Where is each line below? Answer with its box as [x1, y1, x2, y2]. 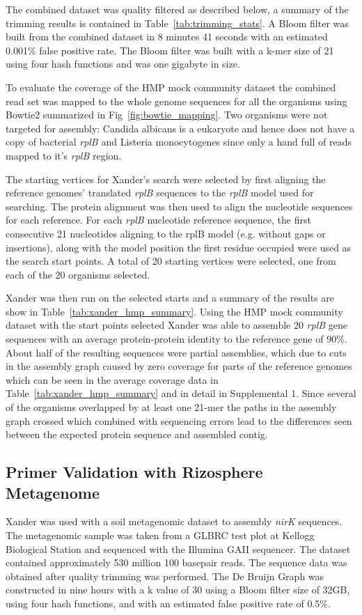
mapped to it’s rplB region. [6, 148, 122, 162]
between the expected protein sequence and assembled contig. [6, 427, 268, 442]
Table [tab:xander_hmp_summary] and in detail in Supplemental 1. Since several [6, 386, 356, 400]
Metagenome [6, 481, 100, 503]
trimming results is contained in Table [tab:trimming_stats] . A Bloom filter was [6, 15, 349, 30]
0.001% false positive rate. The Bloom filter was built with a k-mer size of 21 [6, 42, 334, 57]
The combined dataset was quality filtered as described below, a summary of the [6, 2, 349, 16]
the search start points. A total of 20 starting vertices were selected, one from [6, 254, 336, 268]
